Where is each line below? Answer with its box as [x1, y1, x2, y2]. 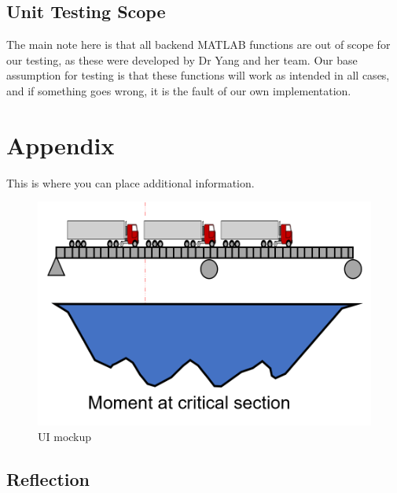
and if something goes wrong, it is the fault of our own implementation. [6, 82, 351, 98]
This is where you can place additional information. [6, 174, 255, 191]
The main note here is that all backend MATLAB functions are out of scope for [6, 36, 391, 53]
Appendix [6, 128, 115, 161]
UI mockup [38, 428, 92, 445]
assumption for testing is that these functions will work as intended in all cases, [6, 67, 390, 83]
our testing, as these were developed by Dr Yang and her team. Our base [6, 51, 358, 68]
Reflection [6, 467, 90, 491]
